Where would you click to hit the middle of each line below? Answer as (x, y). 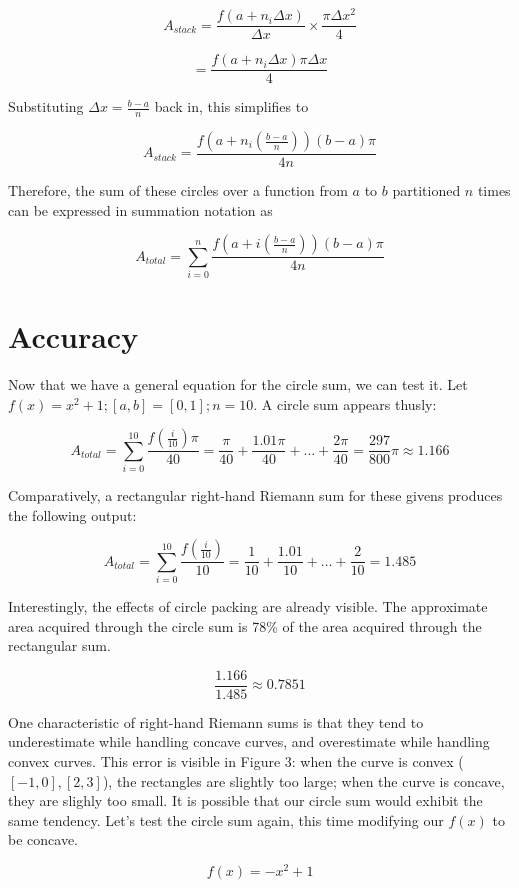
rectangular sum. (59, 645)
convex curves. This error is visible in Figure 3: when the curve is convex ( (236, 761)
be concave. (43, 839)
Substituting (46, 106)
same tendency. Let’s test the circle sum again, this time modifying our (226, 819)
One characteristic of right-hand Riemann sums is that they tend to (216, 721)
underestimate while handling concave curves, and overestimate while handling (249, 741)
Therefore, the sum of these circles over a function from (178, 190)
